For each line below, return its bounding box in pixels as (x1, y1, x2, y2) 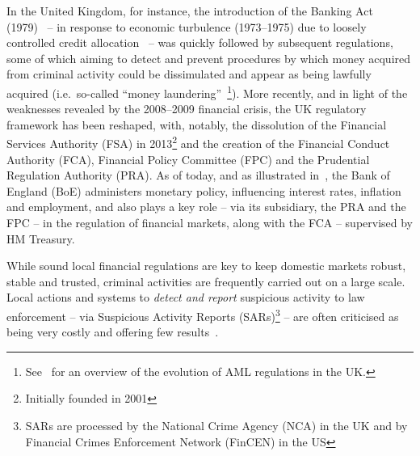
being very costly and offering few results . (6, 323, 219, 340)
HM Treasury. (6, 230, 75, 247)
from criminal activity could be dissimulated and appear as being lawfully (6, 65, 372, 82)
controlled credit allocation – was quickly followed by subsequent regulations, (6, 34, 393, 51)
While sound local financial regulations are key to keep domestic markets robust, (6, 257, 406, 274)
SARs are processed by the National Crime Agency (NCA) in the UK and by (25, 417, 408, 434)
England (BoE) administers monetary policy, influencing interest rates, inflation (6, 182, 401, 199)
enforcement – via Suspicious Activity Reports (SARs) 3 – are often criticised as (6, 306, 399, 324)
